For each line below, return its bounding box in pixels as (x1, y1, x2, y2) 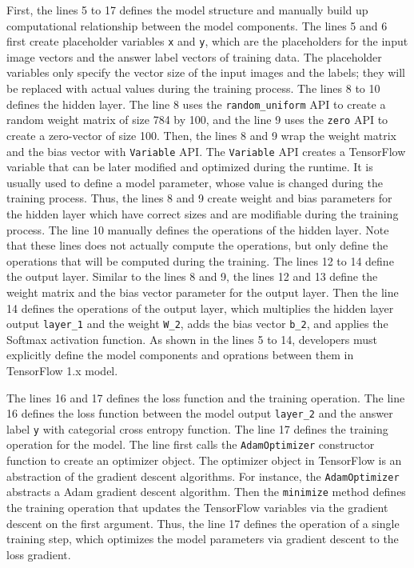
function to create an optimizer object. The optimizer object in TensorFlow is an (6, 452, 402, 469)
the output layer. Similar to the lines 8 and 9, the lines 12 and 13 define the (6, 268, 378, 285)
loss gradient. (6, 546, 71, 562)
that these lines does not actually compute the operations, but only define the (6, 237, 388, 254)
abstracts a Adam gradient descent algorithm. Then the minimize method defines (6, 483, 406, 500)
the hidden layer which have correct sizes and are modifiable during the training (6, 205, 399, 222)
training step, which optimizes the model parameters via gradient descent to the (6, 530, 399, 547)
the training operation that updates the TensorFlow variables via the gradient (6, 499, 388, 516)
